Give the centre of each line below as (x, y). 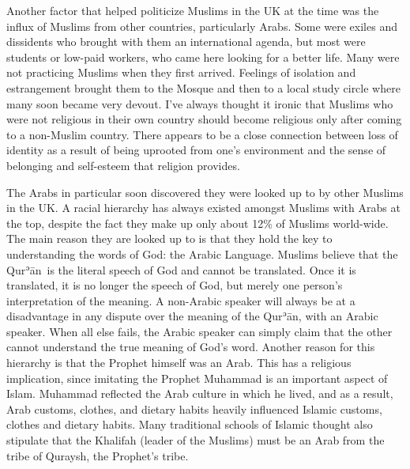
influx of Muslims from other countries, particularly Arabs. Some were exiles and (202, 26)
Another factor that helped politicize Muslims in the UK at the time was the (193, 10)
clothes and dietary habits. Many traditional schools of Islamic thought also (190, 424)
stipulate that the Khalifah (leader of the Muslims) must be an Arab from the (196, 440)
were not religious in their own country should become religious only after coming (204, 119)
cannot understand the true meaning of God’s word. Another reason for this (191, 347)
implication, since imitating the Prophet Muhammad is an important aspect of (197, 378)
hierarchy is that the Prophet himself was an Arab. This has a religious (179, 363)
